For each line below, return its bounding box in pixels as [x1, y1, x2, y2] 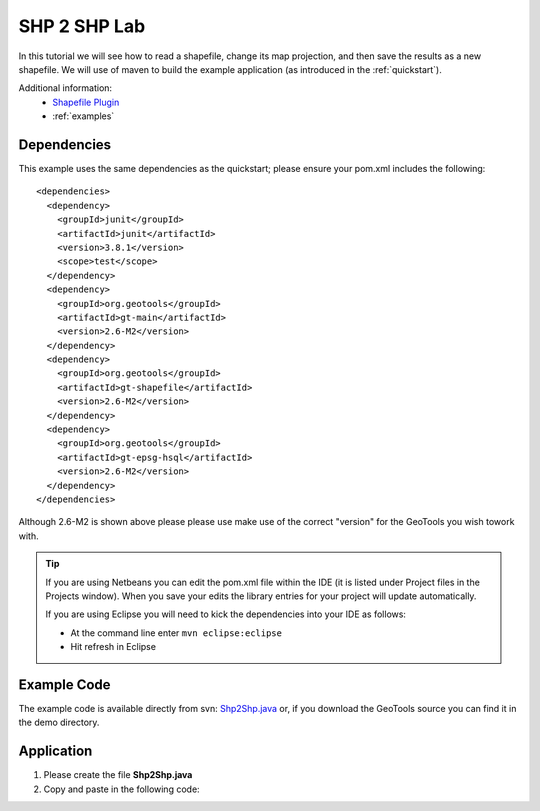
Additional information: [18, 82, 113, 94]
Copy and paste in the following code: [43, 783, 200, 795]
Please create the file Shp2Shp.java [43, 769, 193, 781]
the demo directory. [18, 716, 100, 729]
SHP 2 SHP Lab [18, 15, 146, 37]
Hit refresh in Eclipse [70, 641, 157, 653]
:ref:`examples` [52, 110, 115, 122]
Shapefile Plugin [52, 96, 120, 108]
